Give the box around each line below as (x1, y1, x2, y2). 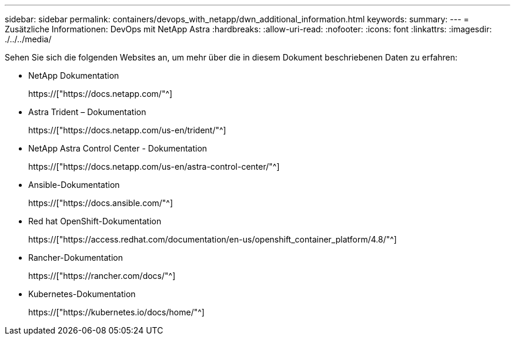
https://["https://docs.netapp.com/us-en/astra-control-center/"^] (28, 161, 280, 171)
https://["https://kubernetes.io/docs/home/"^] (28, 307, 205, 317)
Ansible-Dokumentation (28, 180, 120, 190)
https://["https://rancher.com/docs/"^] (28, 271, 176, 281)
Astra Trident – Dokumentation (28, 107, 146, 117)
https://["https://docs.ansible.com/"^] (28, 198, 173, 208)
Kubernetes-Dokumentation (28, 289, 136, 299)
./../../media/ (5, 34, 52, 44)
